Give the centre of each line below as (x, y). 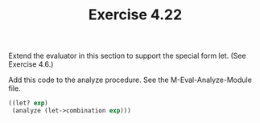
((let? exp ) (28, 103)
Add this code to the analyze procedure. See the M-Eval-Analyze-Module (130, 80)
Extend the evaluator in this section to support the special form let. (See (128, 56)
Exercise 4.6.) (31, 64)
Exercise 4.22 (135, 15)
